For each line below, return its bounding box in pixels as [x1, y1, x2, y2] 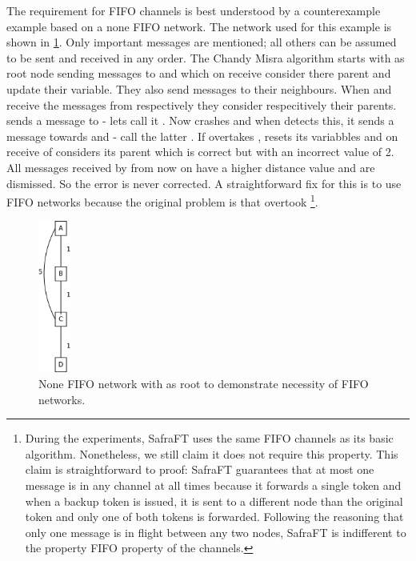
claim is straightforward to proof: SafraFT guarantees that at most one [25, 461, 374, 478]
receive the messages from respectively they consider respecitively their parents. [6, 96, 397, 113]
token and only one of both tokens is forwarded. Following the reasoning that [25, 508, 404, 525]
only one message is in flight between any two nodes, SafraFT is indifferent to [25, 523, 406, 540]
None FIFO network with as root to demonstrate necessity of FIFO [38, 375, 369, 391]
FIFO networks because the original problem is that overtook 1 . [6, 191, 318, 210]
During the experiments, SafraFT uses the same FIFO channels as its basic [25, 430, 394, 447]
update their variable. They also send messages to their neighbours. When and [6, 80, 392, 97]
